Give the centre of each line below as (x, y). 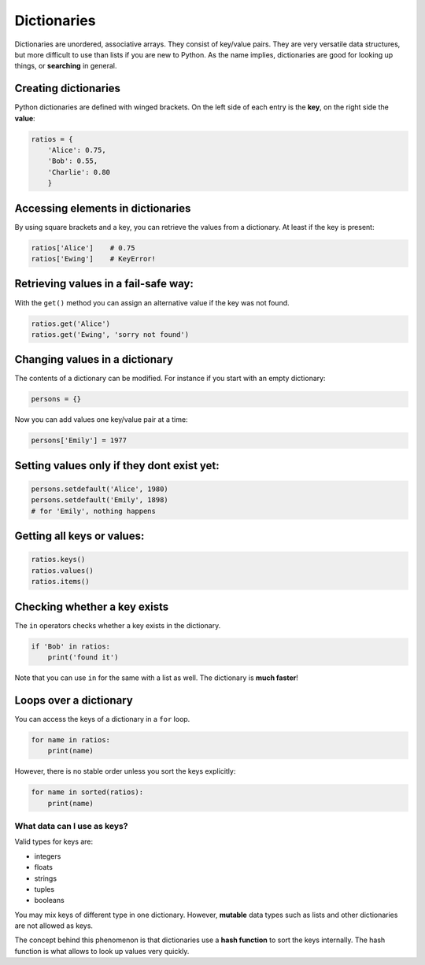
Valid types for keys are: (54, 841)
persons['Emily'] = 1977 (79, 440)
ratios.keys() (58, 560)
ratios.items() (60, 582)
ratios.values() (63, 570)
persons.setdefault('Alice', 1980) (100, 489)
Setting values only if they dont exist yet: (117, 466)
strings (46, 878)
